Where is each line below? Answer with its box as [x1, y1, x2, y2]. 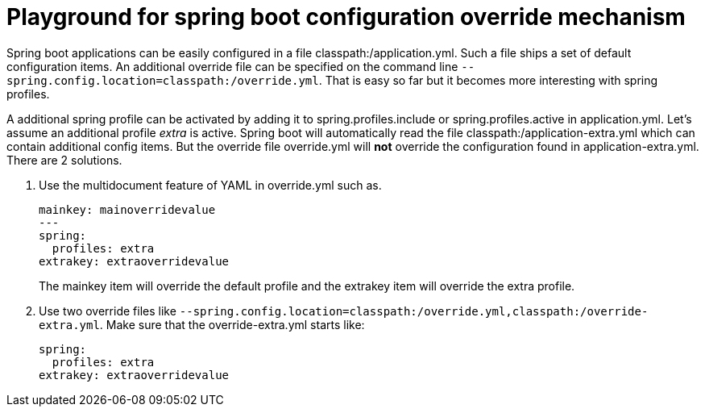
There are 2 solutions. [6, 152, 122, 167]
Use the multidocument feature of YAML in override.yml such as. [39, 177, 382, 192]
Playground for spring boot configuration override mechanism [6, 3, 686, 31]
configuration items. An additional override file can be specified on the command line [6, 59, 458, 73]
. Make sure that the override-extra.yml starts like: [99, 317, 365, 332]
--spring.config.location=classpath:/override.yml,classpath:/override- [179, 304, 649, 318]
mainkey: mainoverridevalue [39, 202, 216, 216]
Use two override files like [39, 303, 176, 318]
